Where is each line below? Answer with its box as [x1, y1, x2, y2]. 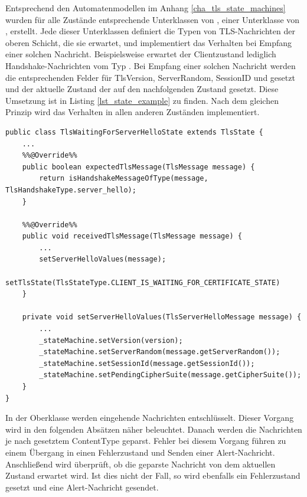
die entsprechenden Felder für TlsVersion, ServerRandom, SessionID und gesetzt [5, 71, 295, 83]
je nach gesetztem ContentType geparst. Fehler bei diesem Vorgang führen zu [5, 434, 286, 447]
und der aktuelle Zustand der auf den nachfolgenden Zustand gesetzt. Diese [5, 83, 279, 95]
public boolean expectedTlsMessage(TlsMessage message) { [22, 162, 255, 171]
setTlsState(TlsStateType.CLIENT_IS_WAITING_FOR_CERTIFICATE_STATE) [5, 278, 280, 287]
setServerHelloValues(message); [39, 255, 166, 264]
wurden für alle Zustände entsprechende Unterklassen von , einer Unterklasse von [5, 13, 300, 25]
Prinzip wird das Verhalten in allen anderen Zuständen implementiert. [5, 106, 260, 118]
